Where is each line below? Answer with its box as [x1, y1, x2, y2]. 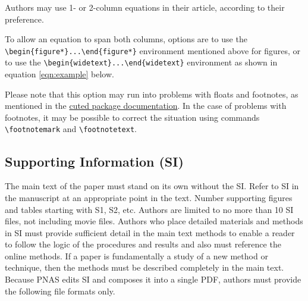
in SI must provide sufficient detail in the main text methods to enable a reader [5, 226, 295, 239]
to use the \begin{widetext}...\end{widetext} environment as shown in [5, 56, 278, 68]
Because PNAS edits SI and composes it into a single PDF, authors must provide [5, 273, 301, 286]
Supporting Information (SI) [5, 152, 184, 170]
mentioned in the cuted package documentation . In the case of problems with [5, 99, 287, 112]
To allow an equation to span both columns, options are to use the [5, 33, 247, 45]
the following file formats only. [5, 284, 115, 297]
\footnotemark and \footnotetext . [5, 123, 137, 135]
